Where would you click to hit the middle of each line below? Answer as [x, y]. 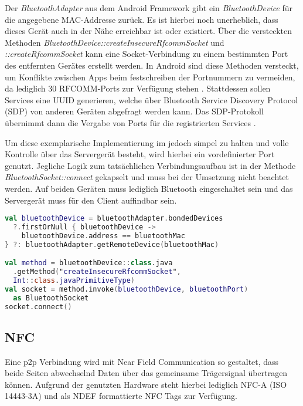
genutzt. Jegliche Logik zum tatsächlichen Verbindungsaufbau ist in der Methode [150, 165]
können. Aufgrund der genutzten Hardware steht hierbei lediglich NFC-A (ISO [146, 384]
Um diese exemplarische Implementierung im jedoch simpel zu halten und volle [147, 142]
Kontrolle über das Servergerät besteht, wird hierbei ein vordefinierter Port [140, 154]
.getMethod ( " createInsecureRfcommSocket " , [97, 272]
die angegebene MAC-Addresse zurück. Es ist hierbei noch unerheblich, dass [142, 19]
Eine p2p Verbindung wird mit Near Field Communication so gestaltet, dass [142, 361]
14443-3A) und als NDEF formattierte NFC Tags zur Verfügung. [121, 396]
